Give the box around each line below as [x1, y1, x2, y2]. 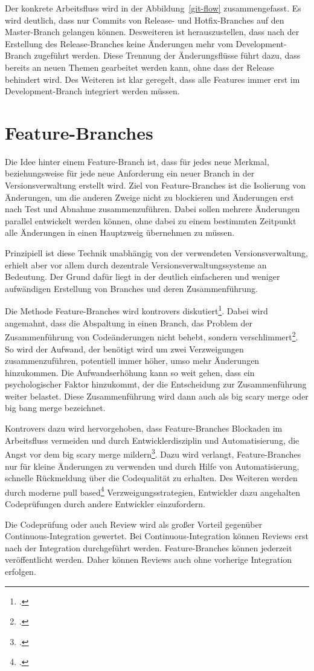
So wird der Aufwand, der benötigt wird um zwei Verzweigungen [5, 342, 244, 355]
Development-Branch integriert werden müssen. [5, 85, 180, 97]
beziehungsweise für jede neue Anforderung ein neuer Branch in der [5, 167, 255, 180]
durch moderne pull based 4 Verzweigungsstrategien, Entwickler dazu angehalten [5, 484, 301, 498]
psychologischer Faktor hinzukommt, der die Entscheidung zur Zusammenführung [5, 378, 307, 391]
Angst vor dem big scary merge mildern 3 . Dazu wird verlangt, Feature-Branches [5, 446, 301, 460]
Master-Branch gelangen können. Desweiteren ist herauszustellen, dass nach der [5, 25, 300, 38]
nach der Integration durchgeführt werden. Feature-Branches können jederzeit [5, 541, 292, 554]
